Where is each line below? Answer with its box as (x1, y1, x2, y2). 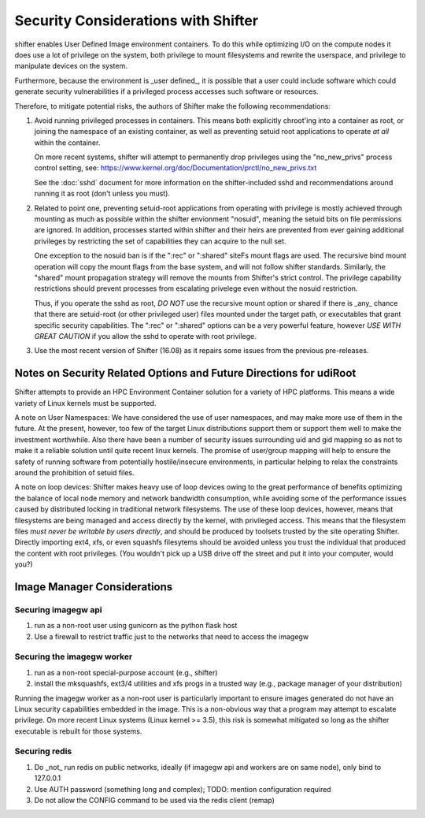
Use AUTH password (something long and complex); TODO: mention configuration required (34, 784, 331, 794)
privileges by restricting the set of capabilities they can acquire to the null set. (34, 236, 286, 246)
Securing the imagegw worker (14, 651, 133, 662)
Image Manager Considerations (14, 580, 173, 593)
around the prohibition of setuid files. (14, 467, 135, 477)
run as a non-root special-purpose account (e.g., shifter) (34, 667, 218, 677)
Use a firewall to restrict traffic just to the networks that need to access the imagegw (34, 631, 309, 641)
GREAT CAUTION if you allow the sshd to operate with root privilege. (34, 331, 257, 340)
